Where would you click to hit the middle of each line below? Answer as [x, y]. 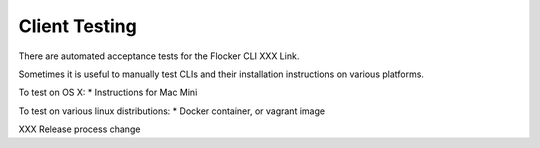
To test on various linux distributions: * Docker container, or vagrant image [171, 111]
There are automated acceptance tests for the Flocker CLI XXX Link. [159, 56]
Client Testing [77, 26]
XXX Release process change [79, 129]
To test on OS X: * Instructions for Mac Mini [108, 92]
